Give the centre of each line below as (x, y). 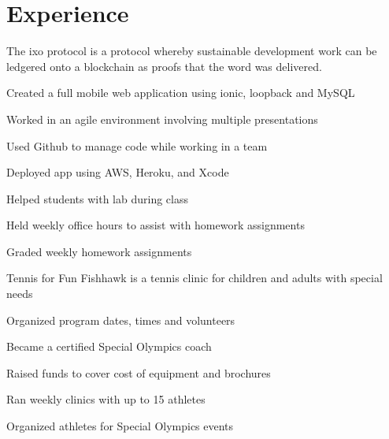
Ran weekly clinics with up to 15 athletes (106, 399)
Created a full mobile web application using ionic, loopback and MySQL (181, 93)
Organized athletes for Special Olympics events (120, 426)
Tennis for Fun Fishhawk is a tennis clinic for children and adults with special (194, 278)
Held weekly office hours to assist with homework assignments (156, 225)
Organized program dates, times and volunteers (121, 320)
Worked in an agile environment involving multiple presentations (162, 119)
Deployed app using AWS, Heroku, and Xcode (118, 172)
